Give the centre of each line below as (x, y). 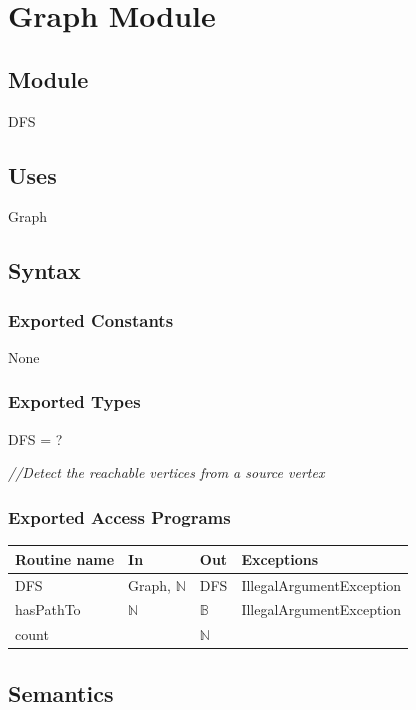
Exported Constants (91, 319)
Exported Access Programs (119, 516)
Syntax (44, 270)
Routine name (65, 558)
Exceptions (280, 558)
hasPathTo (48, 609)
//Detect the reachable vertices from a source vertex (166, 472)
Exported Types (74, 401)
